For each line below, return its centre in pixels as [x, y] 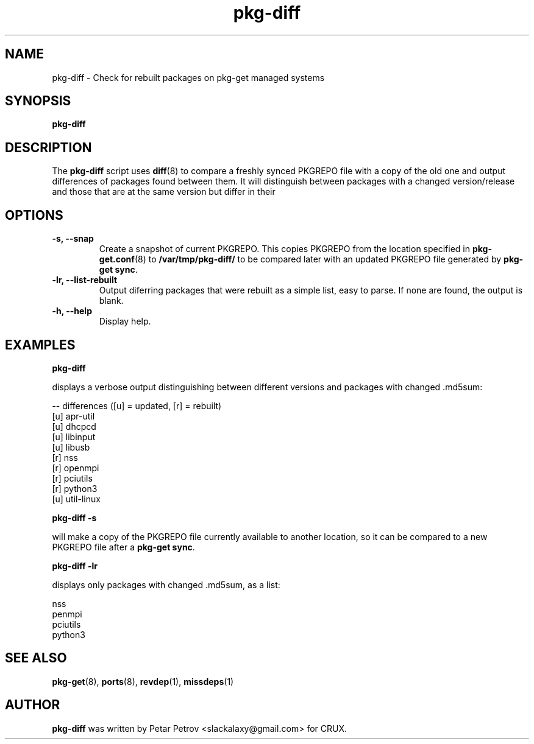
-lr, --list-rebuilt [85, 280]
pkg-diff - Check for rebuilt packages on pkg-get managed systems [188, 77]
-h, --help [72, 311]
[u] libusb [71, 447]
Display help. [125, 321]
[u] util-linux [76, 499]
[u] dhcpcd [74, 426]
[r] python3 [75, 488]
